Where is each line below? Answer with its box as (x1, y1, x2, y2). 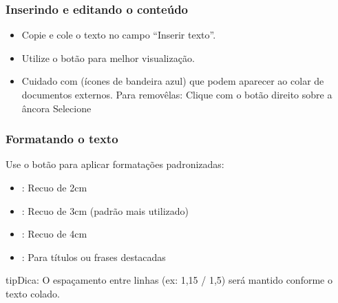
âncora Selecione (21, 101, 92, 115)
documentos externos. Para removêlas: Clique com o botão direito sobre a (21, 87, 332, 101)
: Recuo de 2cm (21, 180, 87, 194)
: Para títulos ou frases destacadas (21, 249, 166, 264)
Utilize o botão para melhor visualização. (21, 50, 195, 65)
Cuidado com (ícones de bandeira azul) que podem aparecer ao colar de (21, 74, 324, 88)
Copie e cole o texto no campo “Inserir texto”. (21, 28, 216, 42)
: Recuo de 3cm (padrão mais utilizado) (21, 203, 189, 218)
